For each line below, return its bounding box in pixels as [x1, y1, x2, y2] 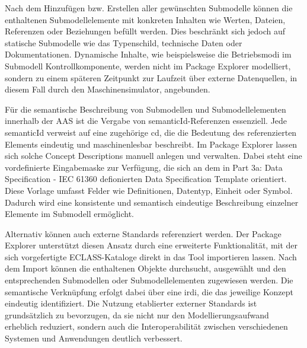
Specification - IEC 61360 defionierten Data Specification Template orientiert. [5, 173, 287, 185]
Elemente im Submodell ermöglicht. [5, 207, 135, 220]
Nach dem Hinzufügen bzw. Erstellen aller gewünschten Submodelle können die [5, 2, 293, 14]
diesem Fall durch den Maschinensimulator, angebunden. [5, 83, 210, 95]
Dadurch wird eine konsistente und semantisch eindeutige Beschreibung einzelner [5, 196, 299, 208]
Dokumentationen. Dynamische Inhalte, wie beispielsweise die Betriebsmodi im [5, 48, 292, 60]
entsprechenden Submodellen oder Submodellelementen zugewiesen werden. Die [5, 274, 293, 286]
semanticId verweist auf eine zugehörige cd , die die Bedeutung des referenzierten [5, 126, 297, 138]
